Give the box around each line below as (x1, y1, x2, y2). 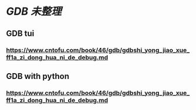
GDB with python (6, 71, 69, 81)
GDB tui (6, 28, 35, 38)
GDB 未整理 (6, 5, 62, 18)
